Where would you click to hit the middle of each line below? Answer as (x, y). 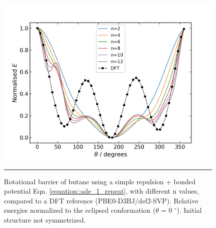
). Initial (189, 210)
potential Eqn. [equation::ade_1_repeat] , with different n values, (102, 191)
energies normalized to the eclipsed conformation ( (80, 210)
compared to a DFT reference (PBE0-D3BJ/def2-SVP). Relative (101, 200)
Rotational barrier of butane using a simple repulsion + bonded (100, 181)
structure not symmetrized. (45, 219)
